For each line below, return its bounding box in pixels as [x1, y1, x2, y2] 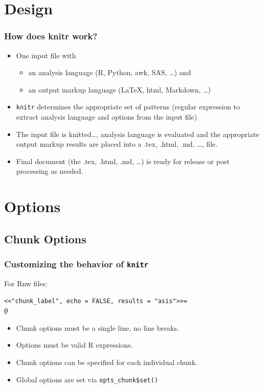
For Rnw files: [4, 278, 48, 288]
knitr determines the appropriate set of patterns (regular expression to [16, 101, 240, 112]
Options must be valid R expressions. [16, 339, 133, 350]
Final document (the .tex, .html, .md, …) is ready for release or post [16, 155, 230, 166]
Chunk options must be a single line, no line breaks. [16, 322, 179, 333]
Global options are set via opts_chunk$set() [16, 374, 158, 384]
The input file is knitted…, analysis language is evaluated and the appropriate [16, 128, 259, 139]
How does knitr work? [4, 30, 98, 42]
